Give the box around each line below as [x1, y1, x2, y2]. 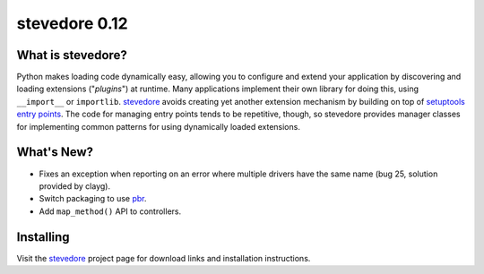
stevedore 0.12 [16, 13, 129, 33]
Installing [16, 229, 71, 244]
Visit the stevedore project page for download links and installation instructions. [16, 253, 311, 263]
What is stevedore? [16, 47, 127, 63]
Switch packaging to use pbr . [39, 193, 147, 204]
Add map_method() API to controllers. [39, 206, 182, 217]
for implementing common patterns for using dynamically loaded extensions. [16, 121, 300, 132]
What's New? [16, 144, 94, 160]
